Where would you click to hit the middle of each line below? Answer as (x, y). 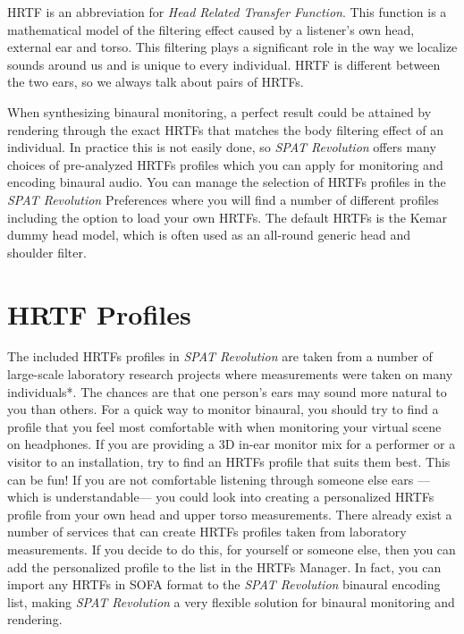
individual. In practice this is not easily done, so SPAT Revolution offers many (222, 147)
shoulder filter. (47, 252)
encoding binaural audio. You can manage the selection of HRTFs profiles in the (227, 182)
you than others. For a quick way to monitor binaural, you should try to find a (223, 409)
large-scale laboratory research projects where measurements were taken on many (230, 374)
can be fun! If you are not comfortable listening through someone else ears (211, 479)
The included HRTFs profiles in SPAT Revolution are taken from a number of (220, 356)
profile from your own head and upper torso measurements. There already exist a (230, 514)
